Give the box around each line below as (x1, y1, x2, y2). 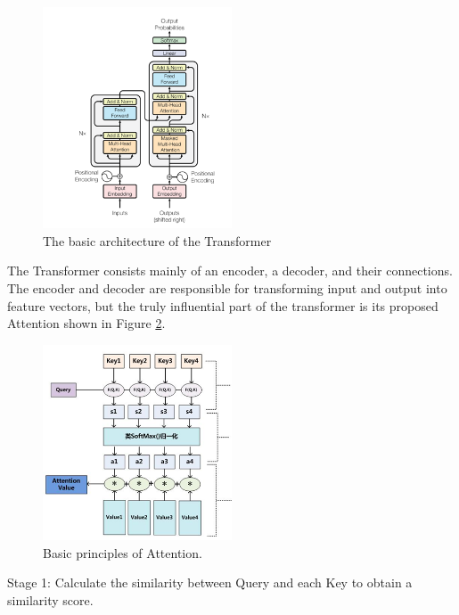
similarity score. (7, 590, 94, 609)
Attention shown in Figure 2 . (7, 314, 166, 332)
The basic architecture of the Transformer (43, 231, 272, 250)
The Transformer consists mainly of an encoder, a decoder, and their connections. (7, 261, 453, 280)
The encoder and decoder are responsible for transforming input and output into (7, 279, 447, 298)
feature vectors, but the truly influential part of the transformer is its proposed (7, 296, 439, 315)
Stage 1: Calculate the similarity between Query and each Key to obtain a (7, 573, 413, 592)
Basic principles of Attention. (43, 543, 202, 562)
